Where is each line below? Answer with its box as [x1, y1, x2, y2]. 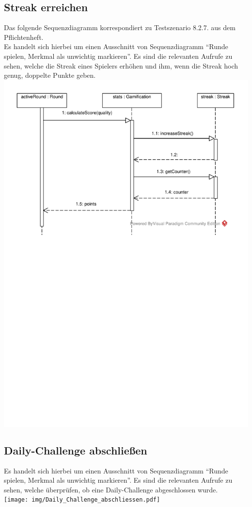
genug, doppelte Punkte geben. [4, 70, 96, 80]
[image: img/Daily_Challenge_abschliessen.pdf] [4, 496, 160, 504]
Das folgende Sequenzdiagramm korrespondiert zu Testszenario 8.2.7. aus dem [4, 22, 236, 33]
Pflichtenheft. [4, 32, 44, 42]
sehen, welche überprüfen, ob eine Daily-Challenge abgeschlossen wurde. [4, 484, 218, 494]
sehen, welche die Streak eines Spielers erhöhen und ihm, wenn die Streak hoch [4, 60, 238, 70]
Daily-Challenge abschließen [4, 442, 147, 457]
